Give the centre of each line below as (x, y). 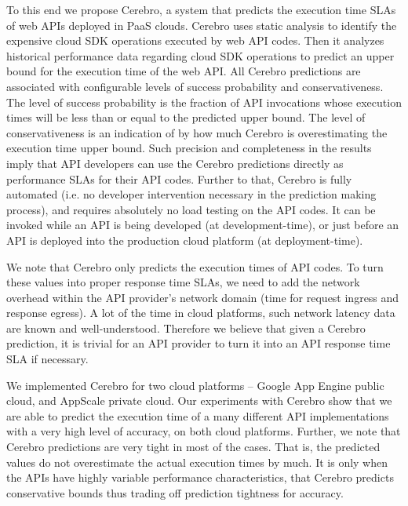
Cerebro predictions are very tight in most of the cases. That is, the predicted (193, 447)
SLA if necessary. (47, 359)
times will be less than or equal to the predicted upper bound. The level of (186, 117)
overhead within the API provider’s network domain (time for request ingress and (203, 297)
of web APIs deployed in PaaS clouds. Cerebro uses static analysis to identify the (202, 25)
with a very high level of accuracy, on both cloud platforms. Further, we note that (204, 431)
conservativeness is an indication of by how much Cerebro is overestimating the (197, 132)
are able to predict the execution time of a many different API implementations (198, 415)
